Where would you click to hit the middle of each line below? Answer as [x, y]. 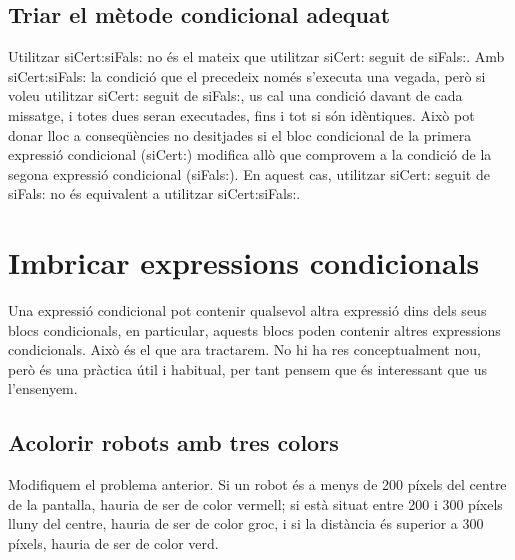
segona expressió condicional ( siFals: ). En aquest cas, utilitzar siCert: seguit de [249, 173]
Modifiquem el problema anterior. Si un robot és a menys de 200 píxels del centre [257, 484]
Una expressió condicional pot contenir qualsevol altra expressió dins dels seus [247, 310]
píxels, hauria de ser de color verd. [113, 543]
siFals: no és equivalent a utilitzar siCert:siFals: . [154, 193]
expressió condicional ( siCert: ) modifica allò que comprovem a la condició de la [250, 154]
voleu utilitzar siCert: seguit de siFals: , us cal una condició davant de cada [235, 95]
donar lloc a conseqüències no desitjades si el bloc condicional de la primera [240, 134]
